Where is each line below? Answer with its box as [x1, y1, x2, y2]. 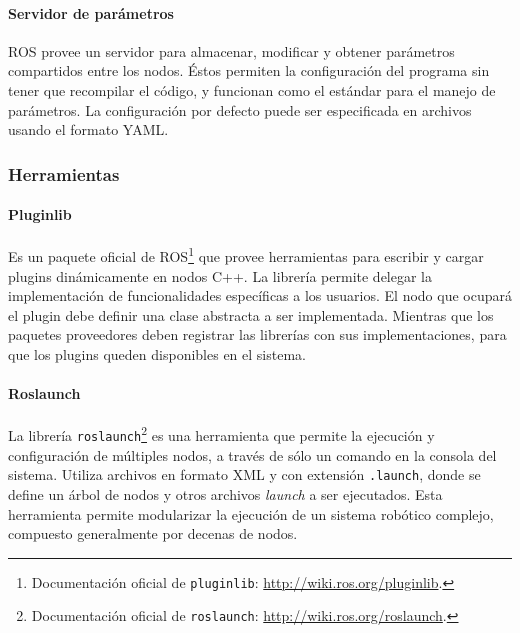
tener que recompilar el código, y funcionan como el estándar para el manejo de [8, 79, 496, 100]
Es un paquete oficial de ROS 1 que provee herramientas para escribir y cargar [8, 243, 484, 267]
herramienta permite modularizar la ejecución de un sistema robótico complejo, [8, 503, 494, 524]
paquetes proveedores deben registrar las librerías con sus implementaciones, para [8, 324, 507, 345]
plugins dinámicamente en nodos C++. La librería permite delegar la [8, 265, 433, 286]
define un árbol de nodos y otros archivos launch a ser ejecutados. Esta [8, 483, 443, 504]
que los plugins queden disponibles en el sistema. [8, 344, 306, 365]
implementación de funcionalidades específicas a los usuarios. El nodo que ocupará [8, 285, 512, 306]
